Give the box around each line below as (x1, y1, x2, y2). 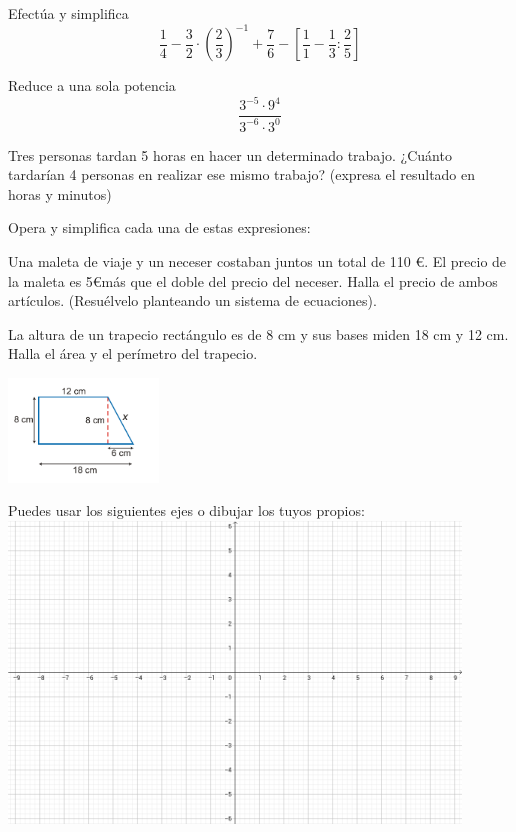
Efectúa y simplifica (8, 3, 129, 23)
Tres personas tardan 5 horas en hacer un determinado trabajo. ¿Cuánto (8, 144, 452, 165)
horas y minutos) (8, 183, 112, 204)
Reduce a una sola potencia (8, 75, 176, 96)
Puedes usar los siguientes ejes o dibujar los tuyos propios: (8, 500, 365, 521)
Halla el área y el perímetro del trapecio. (8, 343, 258, 364)
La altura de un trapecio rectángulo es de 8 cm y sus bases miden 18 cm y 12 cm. (8, 323, 509, 344)
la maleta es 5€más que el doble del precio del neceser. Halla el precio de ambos (8, 270, 498, 291)
